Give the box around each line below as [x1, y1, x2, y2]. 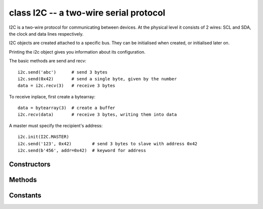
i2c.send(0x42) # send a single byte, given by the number [18, 76, 177, 81]
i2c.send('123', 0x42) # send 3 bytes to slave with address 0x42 [18, 141, 198, 146]
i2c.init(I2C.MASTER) [18, 134, 69, 140]
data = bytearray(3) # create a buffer [18, 105, 115, 111]
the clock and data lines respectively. [9, 31, 84, 37]
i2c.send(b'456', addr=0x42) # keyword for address [18, 148, 146, 153]
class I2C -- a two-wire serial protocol [9, 7, 166, 18]
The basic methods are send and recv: [9, 58, 87, 64]
